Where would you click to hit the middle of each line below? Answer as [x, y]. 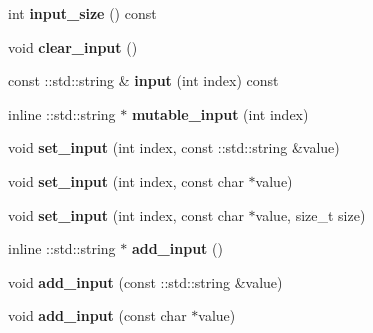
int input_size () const [82, 13]
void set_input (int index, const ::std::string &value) [174, 147]
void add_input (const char [97, 315]
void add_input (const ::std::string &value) [145, 281]
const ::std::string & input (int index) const [143, 80]
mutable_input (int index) [220, 113]
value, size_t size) [310, 214]
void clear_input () [73, 46]
